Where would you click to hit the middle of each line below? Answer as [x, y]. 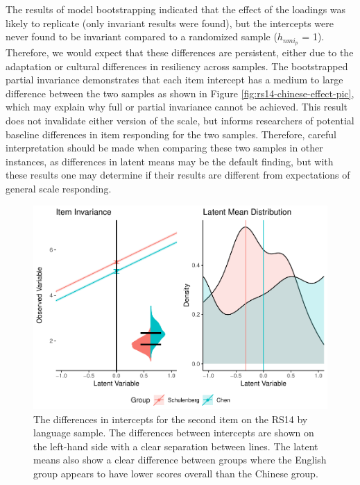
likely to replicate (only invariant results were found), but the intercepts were [170, 23]
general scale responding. [59, 188]
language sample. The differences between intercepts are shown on [174, 433]
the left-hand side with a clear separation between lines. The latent [176, 446]
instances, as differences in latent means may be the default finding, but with [170, 161]
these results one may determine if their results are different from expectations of [178, 175]
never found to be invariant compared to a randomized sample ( [142, 36]
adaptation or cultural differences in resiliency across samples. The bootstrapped [177, 66]
